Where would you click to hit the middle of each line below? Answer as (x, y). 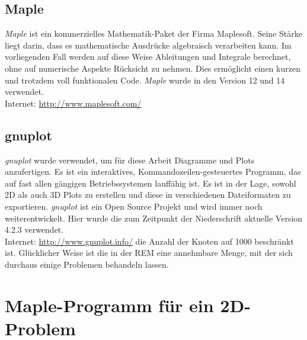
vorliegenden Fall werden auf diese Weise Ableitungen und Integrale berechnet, (148, 57)
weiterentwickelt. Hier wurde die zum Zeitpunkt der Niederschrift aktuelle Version (154, 218)
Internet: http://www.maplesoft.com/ (73, 103)
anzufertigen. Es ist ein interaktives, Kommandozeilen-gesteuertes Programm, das (153, 171)
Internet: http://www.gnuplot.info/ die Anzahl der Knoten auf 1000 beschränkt (149, 241)
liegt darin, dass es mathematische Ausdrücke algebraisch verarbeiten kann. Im (148, 45)
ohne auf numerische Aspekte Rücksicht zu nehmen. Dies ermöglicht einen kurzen (153, 68)
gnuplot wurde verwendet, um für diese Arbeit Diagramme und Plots (130, 160)
